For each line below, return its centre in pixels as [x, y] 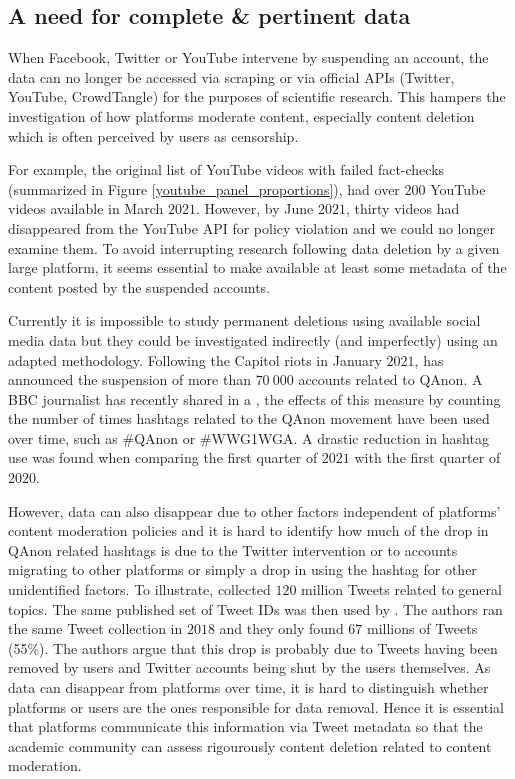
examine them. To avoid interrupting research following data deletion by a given [254, 247]
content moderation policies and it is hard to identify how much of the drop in [248, 530]
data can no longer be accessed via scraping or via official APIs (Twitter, [231, 76]
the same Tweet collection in [95, 628]
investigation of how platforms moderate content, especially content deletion [241, 115]
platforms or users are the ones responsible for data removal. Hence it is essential [256, 706]
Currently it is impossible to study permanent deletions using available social [244, 320]
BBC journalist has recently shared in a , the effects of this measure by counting [254, 398]
